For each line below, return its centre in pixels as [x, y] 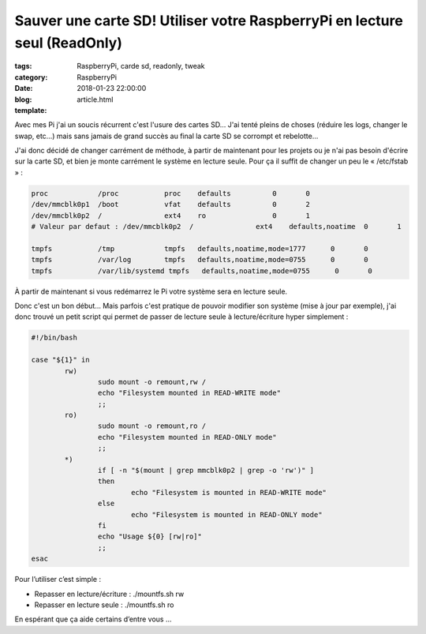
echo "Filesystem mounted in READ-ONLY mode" [187, 437]
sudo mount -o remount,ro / [152, 426]
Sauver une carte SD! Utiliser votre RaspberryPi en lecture [209, 21]
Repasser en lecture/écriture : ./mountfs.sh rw [109, 594]
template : [31, 110]
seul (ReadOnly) [68, 43]
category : [31, 77]
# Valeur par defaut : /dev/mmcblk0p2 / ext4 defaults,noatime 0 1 [216, 227]
